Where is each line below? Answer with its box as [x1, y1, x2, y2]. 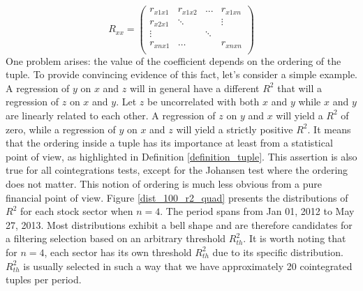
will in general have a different [129, 80, 260, 95]
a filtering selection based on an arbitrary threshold [6, 231, 226, 246]
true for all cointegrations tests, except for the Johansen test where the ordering [6, 163, 348, 177]
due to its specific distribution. [212, 244, 343, 259]
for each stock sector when [20, 204, 133, 218]
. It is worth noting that [243, 231, 346, 246]
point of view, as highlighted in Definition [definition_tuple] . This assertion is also [6, 149, 357, 163]
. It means [307, 121, 351, 136]
